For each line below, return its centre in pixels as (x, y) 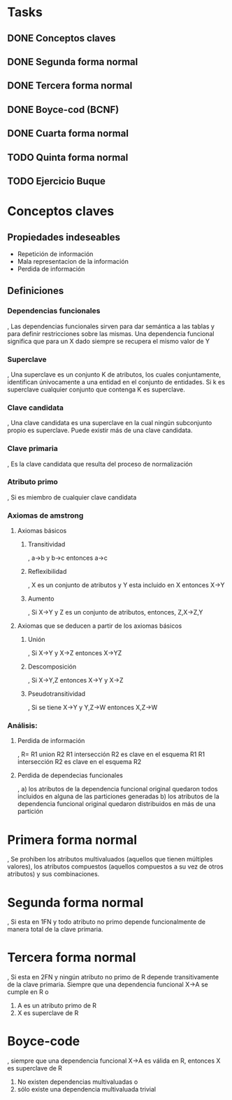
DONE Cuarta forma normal (68, 134)
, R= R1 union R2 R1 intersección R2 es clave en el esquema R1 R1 (111, 754)
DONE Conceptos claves (62, 38)
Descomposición (52, 666)
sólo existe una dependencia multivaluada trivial (86, 1089)
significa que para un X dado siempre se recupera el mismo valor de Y (109, 341)
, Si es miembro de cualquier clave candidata (72, 497)
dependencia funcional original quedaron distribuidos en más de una (116, 804)
